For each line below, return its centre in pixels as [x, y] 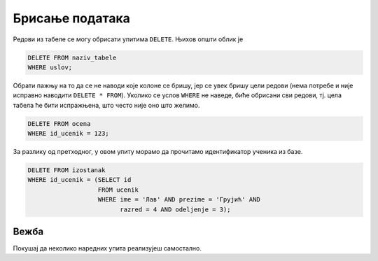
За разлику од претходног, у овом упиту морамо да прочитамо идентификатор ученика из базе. [158, 152]
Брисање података [72, 18]
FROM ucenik [118, 190]
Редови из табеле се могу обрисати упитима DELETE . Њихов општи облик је [128, 39]
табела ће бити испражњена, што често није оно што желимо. [106, 105]
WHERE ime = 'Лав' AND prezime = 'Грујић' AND [179, 200]
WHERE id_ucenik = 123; [69, 134]
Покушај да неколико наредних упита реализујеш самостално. [107, 248]
